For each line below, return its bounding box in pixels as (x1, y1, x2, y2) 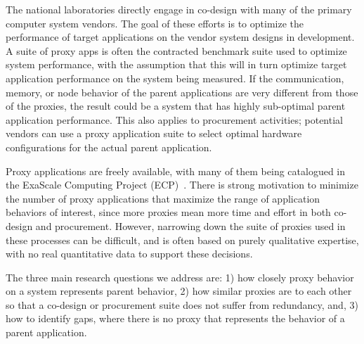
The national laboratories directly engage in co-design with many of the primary (6, 2, 352, 16)
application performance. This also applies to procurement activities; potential (6, 112, 343, 127)
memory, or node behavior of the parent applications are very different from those (6, 84, 358, 99)
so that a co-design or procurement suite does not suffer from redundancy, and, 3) (6, 297, 358, 312)
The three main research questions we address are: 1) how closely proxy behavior (6, 269, 354, 284)
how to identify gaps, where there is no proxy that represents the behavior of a (6, 311, 345, 326)
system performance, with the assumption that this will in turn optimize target (6, 57, 347, 72)
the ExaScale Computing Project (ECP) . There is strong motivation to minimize (6, 177, 358, 192)
